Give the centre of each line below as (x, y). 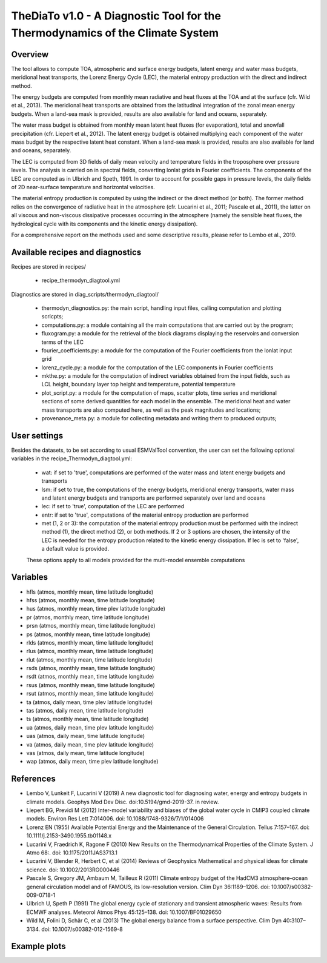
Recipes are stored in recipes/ (48, 266)
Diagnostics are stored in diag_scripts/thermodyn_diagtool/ (85, 294)
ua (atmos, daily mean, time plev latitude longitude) (90, 727)
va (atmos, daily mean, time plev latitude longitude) (90, 744)
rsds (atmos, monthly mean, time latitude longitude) (91, 668)
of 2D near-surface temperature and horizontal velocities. (83, 187)
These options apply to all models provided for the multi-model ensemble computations (136, 560)
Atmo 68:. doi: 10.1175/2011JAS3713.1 (72, 853)
